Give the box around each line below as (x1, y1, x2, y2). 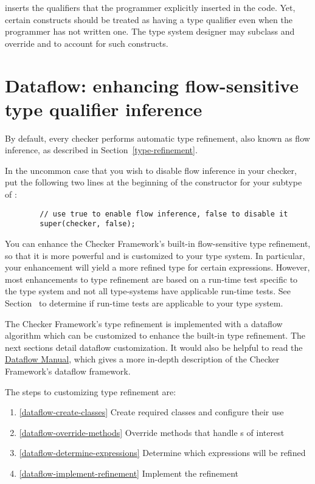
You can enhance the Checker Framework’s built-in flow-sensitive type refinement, (5, 237, 311, 249)
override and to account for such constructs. (5, 36, 168, 49)
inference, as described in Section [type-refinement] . (5, 143, 198, 156)
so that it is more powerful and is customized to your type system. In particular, (5, 249, 305, 261)
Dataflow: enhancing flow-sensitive (5, 72, 299, 97)
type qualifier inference (5, 96, 202, 121)
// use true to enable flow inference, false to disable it (40, 209, 288, 218)
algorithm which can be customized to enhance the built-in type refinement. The (5, 329, 306, 342)
